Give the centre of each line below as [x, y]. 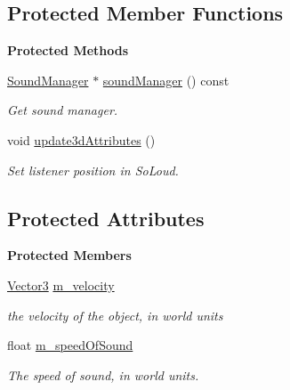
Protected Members [69, 255]
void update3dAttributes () [81, 139]
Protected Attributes [106, 218]
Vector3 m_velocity [61, 284]
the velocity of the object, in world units [115, 315]
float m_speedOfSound [70, 345]
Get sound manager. [63, 110]
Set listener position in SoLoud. [93, 170]
